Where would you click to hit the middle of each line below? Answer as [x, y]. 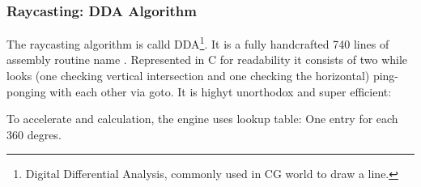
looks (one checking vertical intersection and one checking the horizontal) [188, 76]
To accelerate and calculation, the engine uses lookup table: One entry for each [202, 119]
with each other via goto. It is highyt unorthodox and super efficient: [221, 91]
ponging [26, 91]
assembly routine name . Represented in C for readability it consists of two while [207, 59]
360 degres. [34, 134]
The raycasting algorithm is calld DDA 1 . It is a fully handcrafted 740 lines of [198, 42]
